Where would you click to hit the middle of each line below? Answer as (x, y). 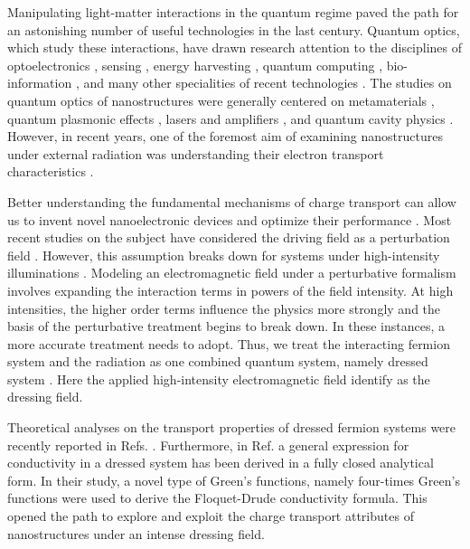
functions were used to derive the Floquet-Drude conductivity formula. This (217, 498)
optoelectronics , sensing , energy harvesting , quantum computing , (195, 65)
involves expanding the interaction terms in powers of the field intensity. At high (230, 290)
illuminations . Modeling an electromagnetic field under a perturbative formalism (232, 273)
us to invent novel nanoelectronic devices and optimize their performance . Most (230, 219)
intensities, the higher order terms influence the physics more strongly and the (224, 308)
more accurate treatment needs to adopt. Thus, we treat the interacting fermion (229, 343)
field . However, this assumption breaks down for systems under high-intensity (224, 255)
